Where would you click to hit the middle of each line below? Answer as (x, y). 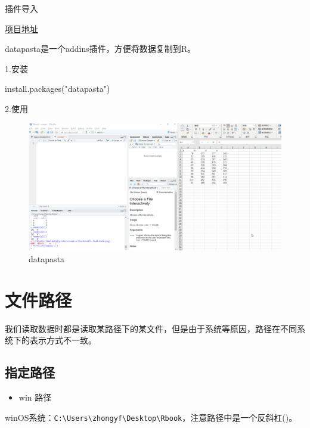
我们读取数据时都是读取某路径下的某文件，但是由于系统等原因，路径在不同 (151, 328)
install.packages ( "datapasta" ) (58, 89)
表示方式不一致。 (63, 340)
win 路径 (35, 397)
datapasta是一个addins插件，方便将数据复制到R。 (100, 49)
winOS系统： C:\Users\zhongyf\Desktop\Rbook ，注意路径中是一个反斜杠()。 (151, 417)
